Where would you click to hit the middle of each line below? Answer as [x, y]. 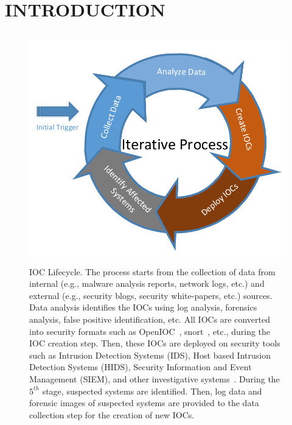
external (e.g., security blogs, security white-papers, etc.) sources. [151, 295]
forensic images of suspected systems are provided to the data [144, 403]
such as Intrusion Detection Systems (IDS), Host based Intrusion [150, 355]
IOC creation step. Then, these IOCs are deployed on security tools [155, 343]
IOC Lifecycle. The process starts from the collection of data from [152, 271]
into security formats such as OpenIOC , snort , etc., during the [150, 331]
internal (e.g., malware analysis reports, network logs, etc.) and [147, 283]
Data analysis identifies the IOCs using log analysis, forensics [143, 307]
